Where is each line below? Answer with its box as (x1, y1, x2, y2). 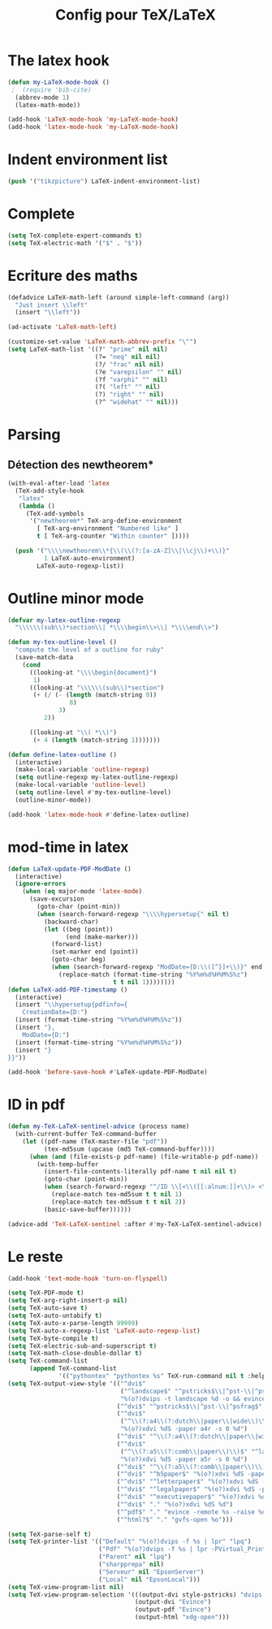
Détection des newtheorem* (7, 457, 154, 472)
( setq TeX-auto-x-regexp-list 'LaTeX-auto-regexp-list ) (7, 1326, 201, 1335)
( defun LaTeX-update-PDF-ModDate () (7, 865, 132, 873)
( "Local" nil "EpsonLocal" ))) (97, 1575, 201, 1584)
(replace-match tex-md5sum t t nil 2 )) (50, 1198, 186, 1206)
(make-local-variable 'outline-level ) (15, 781, 147, 789)
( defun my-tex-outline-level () (7, 638, 117, 646)
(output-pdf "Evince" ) (134, 1605, 212, 1614)
